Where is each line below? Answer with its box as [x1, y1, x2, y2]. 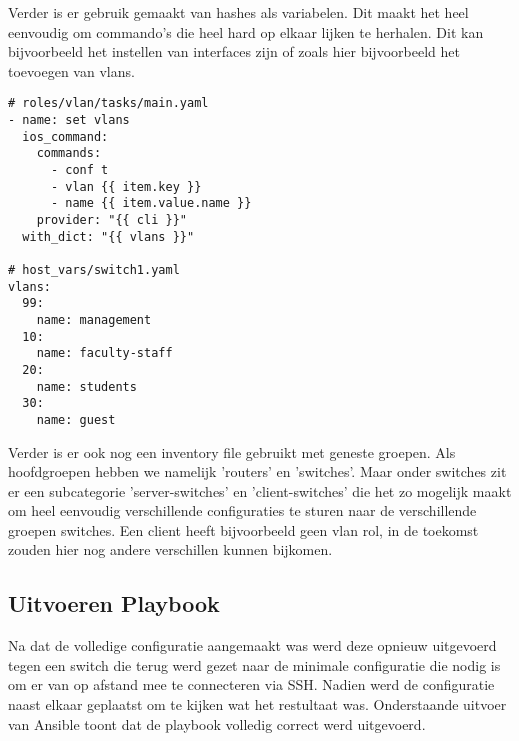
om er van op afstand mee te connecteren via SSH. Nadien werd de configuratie [8, 674, 495, 695]
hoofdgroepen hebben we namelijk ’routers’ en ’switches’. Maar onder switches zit [8, 461, 507, 482]
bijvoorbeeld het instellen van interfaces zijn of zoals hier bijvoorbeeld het [8, 41, 460, 62]
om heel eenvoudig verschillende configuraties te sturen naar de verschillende [8, 500, 477, 521]
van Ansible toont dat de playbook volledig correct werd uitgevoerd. [8, 713, 426, 734]
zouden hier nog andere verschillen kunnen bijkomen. [8, 539, 333, 560]
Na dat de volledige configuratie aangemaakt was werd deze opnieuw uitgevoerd [8, 635, 497, 656]
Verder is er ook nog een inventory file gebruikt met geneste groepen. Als [8, 441, 456, 462]
